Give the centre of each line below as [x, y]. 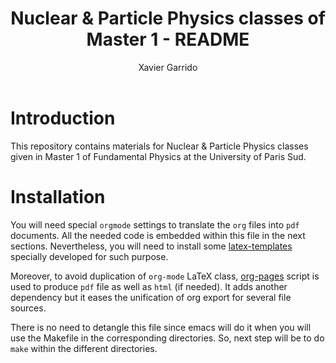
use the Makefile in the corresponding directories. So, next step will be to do [167, 338]
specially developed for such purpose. [89, 256]
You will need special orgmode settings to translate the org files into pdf [155, 224]
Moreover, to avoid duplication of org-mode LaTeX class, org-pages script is [165, 276]
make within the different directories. [84, 348]
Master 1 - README [168, 39]
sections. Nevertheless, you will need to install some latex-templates [151, 246]
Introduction [63, 118]
